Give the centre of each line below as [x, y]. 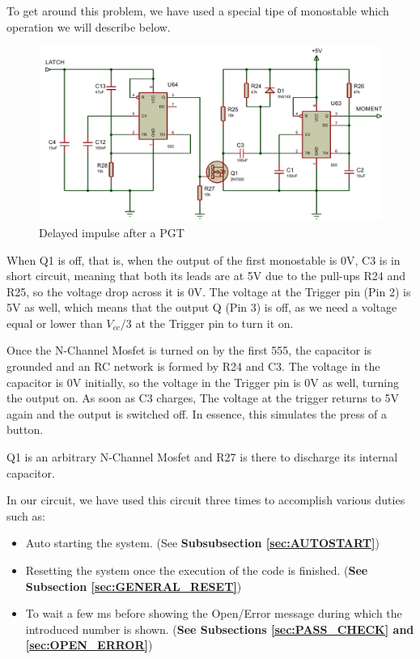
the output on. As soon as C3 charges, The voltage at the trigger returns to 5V [203, 398]
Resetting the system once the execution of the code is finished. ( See [197, 570]
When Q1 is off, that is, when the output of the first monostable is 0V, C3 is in [204, 259]
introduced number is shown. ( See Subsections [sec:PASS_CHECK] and [220, 629]
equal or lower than [55, 323]
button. [25, 429]
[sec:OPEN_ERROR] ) [89, 645]
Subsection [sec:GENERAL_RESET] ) [134, 586]
